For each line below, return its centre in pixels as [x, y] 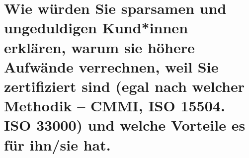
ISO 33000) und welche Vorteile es [125, 125]
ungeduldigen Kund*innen [96, 28]
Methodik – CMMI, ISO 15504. [115, 106]
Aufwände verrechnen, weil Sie [111, 66]
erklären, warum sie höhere [99, 47]
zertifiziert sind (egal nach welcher [124, 86]
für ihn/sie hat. [57, 144]
